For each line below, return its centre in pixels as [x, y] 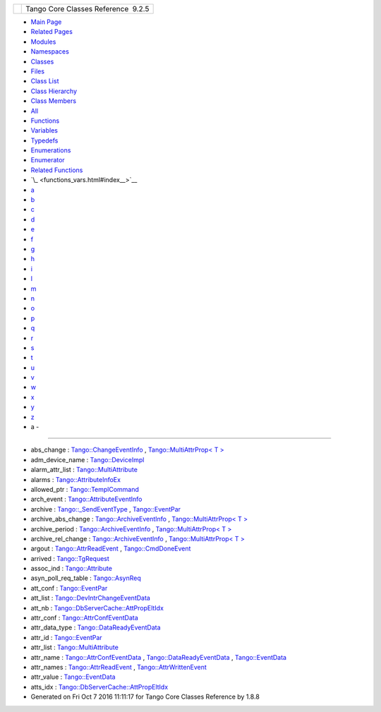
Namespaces [50, 52]
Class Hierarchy [54, 91]
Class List [45, 81]
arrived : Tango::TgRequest [70, 558]
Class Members [54, 101]
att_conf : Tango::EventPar [69, 588]
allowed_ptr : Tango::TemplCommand [85, 489]
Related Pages [52, 32]
